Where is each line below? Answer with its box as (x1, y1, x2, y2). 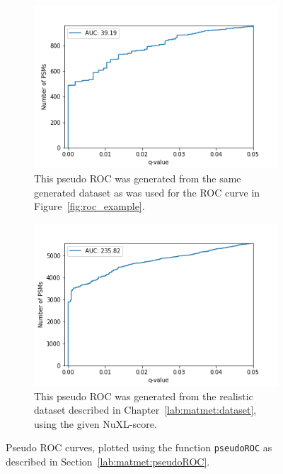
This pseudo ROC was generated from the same (34, 170, 241, 185)
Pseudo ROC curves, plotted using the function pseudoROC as (6, 440, 272, 455)
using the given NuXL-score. (34, 416, 157, 431)
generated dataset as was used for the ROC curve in (34, 184, 260, 199)
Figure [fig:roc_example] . (34, 199, 145, 214)
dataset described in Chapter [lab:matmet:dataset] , (34, 402, 257, 417)
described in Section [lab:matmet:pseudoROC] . (6, 454, 210, 469)
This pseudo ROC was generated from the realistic (34, 388, 253, 403)
